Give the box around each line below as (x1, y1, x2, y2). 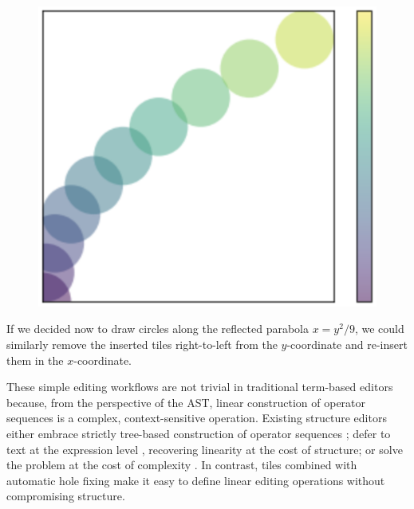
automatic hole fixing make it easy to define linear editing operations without (6, 472, 385, 488)
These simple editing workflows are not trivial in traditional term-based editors (6, 378, 393, 395)
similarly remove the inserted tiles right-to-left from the (6, 336, 278, 353)
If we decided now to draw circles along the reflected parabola (6, 320, 309, 337)
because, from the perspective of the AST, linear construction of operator (6, 393, 366, 410)
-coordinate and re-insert (286, 336, 408, 353)
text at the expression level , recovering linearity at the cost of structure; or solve (6, 440, 403, 457)
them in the (6, 351, 64, 368)
